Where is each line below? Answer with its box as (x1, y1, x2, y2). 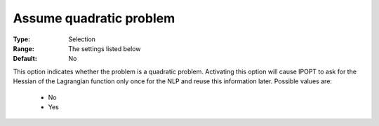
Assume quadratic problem (13, 10, 175, 26)
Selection (68, 35, 96, 43)
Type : (13, 35, 31, 43)
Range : (13, 44, 34, 52)
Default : (13, 55, 38, 63)
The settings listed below (68, 44, 141, 52)
